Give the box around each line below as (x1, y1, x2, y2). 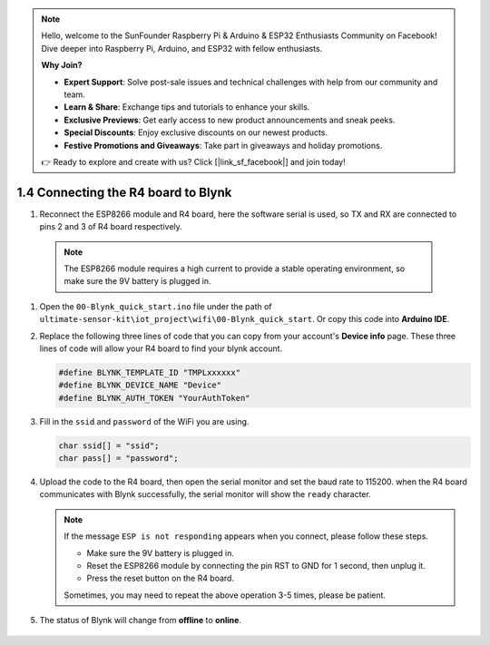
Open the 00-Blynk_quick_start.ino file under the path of (39, 300, 272, 312)
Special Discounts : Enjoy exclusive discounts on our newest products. (64, 127, 328, 138)
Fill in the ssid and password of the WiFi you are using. (39, 415, 250, 426)
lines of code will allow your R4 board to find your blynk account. (39, 343, 283, 354)
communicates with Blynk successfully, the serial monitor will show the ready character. (39, 489, 371, 500)
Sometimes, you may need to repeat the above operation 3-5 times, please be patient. (64, 590, 386, 601)
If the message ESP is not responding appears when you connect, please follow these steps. (64, 531, 428, 542)
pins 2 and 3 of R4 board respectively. (39, 221, 183, 232)
